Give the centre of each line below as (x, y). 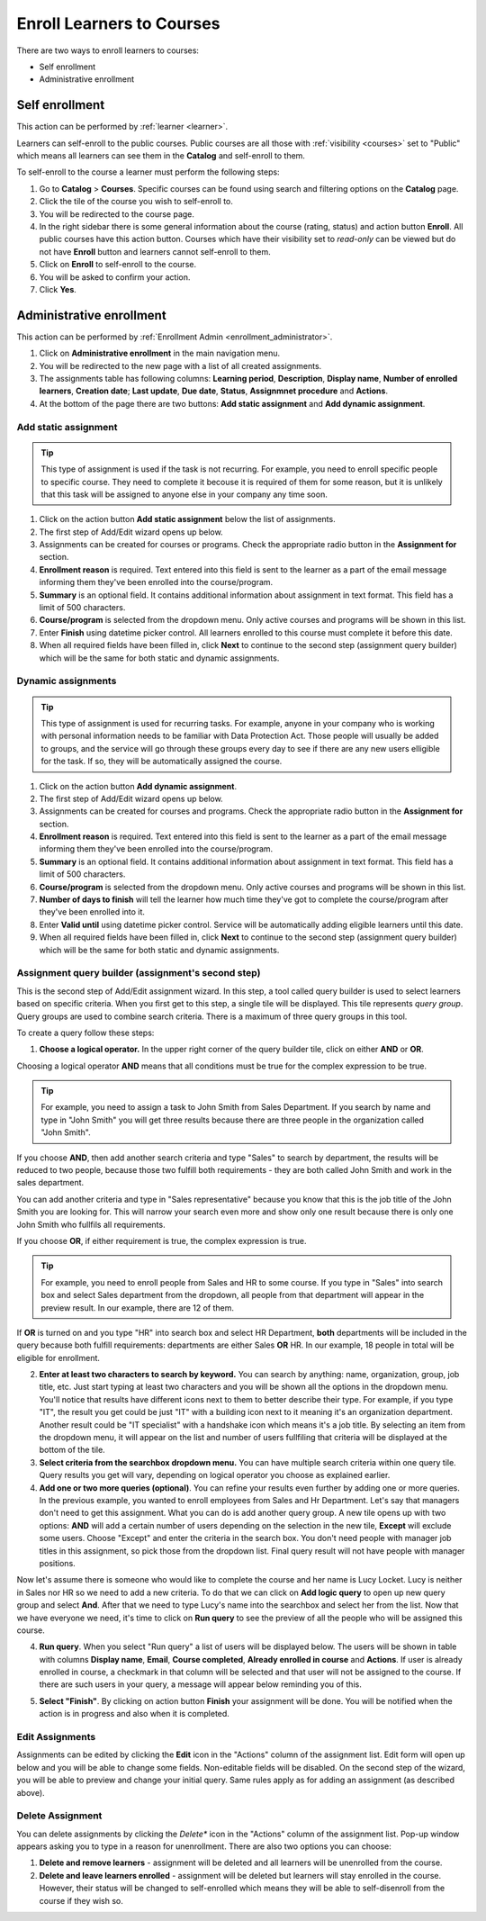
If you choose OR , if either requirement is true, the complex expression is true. (162, 1240)
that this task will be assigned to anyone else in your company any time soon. (184, 494)
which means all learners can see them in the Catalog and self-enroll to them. (161, 156)
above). (31, 1792)
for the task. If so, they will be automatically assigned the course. (162, 762)
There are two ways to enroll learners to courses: (108, 50)
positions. (57, 1563)
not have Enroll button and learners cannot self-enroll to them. (155, 251)
